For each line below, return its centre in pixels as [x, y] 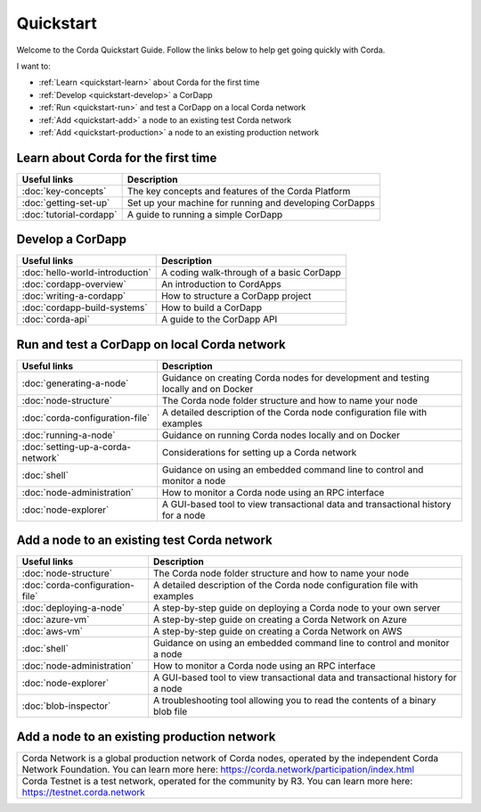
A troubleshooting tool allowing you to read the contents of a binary [294, 701]
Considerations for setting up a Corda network [259, 452]
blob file [170, 711]
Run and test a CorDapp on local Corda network [151, 344]
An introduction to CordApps [221, 284]
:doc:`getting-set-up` [66, 202]
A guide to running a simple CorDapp [205, 214]
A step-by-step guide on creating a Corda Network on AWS [277, 631]
